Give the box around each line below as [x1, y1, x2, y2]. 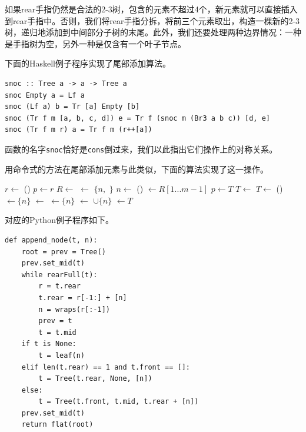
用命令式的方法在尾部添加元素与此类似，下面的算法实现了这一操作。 [5, 162, 268, 175]
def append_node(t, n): [5, 235, 98, 244]
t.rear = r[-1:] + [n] [38, 293, 127, 302]
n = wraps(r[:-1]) [38, 305, 110, 314]
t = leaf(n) [38, 351, 85, 360]
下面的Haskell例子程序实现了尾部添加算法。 [5, 57, 171, 69]
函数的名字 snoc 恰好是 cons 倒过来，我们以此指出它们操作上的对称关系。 [5, 142, 278, 155]
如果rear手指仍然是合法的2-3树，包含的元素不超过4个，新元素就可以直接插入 [5, 3, 298, 15]
